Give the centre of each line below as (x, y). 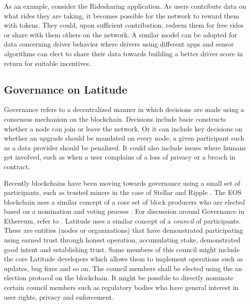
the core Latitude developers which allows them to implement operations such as (124, 259)
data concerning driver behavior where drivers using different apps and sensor (119, 44)
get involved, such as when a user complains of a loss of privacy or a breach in (120, 157)
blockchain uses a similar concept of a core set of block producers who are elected (125, 201)
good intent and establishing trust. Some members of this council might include (122, 249)
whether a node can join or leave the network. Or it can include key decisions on (123, 128)
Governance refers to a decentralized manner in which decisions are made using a (124, 109)
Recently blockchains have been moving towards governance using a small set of (122, 183)
